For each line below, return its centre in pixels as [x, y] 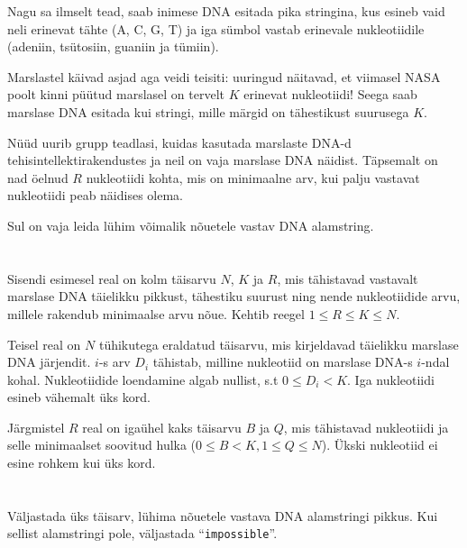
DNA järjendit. [49, 362]
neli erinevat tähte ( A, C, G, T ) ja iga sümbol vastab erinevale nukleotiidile [216, 28]
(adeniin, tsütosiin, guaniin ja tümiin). [113, 46]
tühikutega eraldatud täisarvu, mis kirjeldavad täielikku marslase [279, 344]
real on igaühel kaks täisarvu [162, 427]
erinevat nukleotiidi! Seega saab [330, 94]
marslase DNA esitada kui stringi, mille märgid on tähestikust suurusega [208, 111]
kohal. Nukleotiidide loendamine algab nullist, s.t [143, 379]
